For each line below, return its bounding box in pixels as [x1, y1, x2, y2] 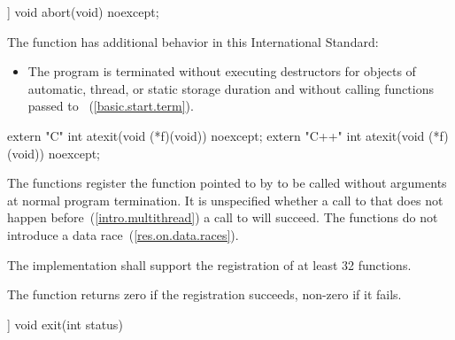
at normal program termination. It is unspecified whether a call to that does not [7, 190, 443, 209]
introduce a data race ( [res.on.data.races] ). [7, 225, 239, 243]
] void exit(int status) [7, 314, 123, 333]
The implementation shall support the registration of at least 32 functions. [7, 255, 412, 274]
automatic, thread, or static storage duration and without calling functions [27, 79, 434, 97]
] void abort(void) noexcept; [7, 3, 159, 20]
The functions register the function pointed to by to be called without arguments [7, 174, 447, 192]
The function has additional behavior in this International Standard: [7, 32, 379, 50]
